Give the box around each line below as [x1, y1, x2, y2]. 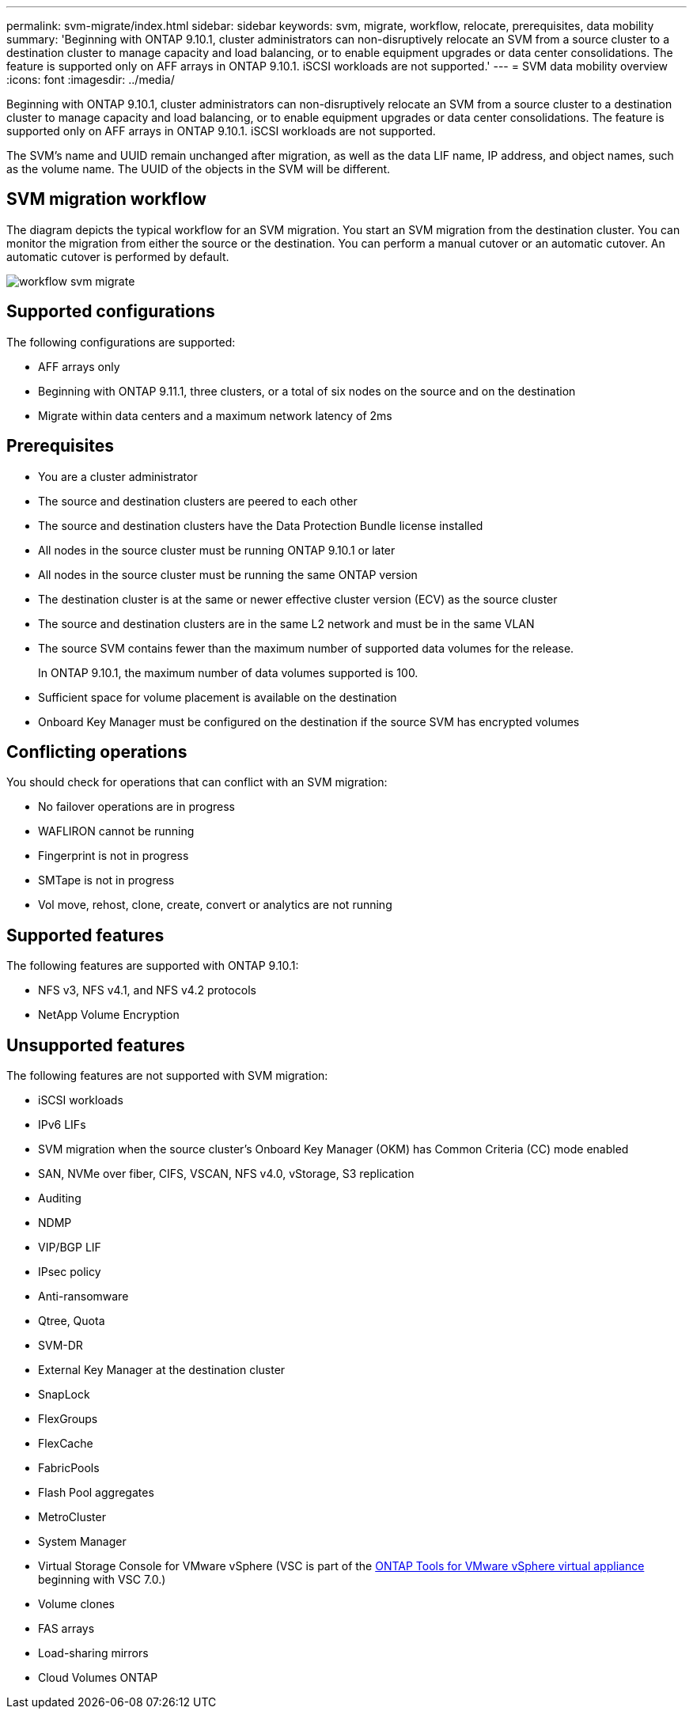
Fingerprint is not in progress [38, 849, 189, 863]
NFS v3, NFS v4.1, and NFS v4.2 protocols [38, 983, 256, 998]
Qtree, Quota [38, 1314, 105, 1328]
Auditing [38, 1191, 81, 1206]
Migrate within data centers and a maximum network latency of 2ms [38, 408, 392, 422]
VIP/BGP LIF [38, 1240, 101, 1255]
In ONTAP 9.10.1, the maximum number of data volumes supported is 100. [38, 665, 418, 680]
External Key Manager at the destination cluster [38, 1363, 286, 1377]
